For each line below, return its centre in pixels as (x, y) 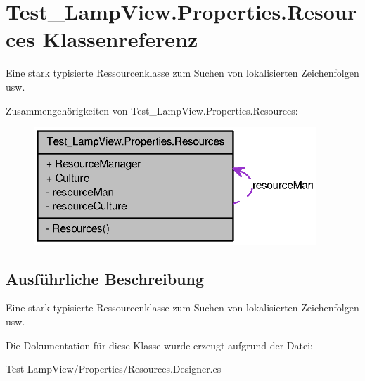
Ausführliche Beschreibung (105, 278)
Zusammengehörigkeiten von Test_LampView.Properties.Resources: (152, 110)
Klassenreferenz (120, 39)
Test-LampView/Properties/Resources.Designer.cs (114, 369)
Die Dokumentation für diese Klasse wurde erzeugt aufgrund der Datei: (159, 345)
